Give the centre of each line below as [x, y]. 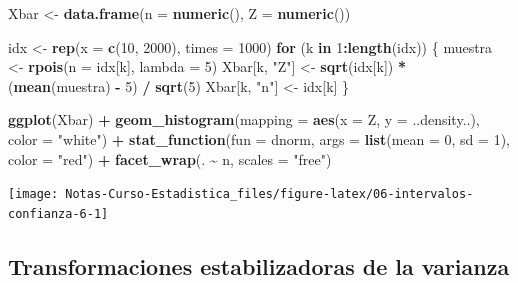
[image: [33, 194]
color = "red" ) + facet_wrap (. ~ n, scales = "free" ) [170, 158]
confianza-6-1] [58, 213]
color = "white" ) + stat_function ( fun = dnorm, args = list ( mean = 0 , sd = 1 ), [259, 138]
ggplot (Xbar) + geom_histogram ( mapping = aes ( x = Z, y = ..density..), [244, 119]
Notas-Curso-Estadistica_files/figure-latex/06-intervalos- [269, 194]
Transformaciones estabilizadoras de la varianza [259, 265]
